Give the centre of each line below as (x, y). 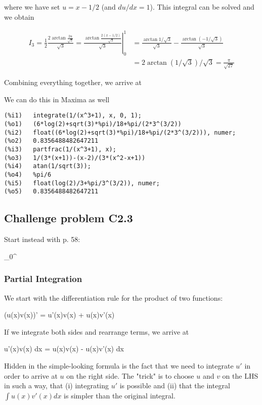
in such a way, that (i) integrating (57, 386)
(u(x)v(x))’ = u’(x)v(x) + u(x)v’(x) (59, 315)
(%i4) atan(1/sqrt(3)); (48, 166)
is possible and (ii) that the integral (175, 386)
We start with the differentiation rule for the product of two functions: (114, 297)
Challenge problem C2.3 (69, 218)
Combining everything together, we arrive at (73, 82)
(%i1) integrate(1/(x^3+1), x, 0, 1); (73, 116)
